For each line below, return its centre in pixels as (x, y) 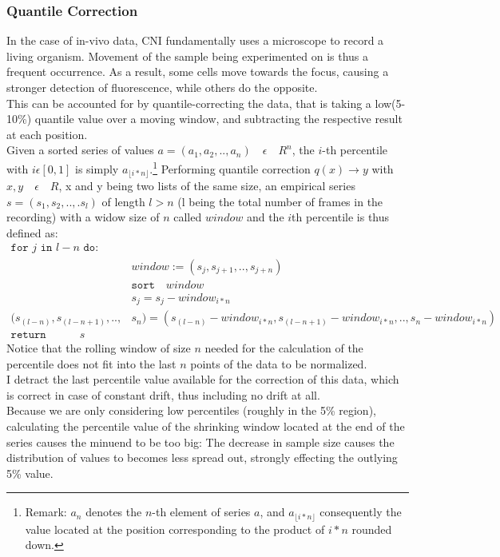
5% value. (30, 473)
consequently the (361, 512)
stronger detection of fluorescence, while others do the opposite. (162, 87)
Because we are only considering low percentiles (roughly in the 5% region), (191, 410)
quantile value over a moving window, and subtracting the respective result (218, 119)
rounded (372, 529)
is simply (97, 168)
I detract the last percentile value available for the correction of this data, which (203, 379)
